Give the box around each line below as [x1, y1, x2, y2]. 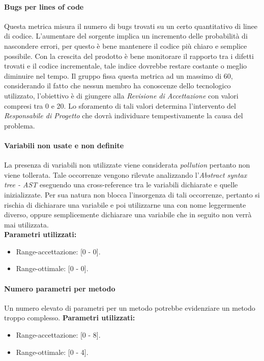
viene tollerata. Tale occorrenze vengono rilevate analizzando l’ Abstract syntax [4, 169, 247, 180]
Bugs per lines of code [4, 1, 84, 12]
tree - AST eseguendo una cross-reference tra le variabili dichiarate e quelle [4, 179, 238, 190]
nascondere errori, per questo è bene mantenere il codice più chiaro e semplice [4, 40, 247, 51]
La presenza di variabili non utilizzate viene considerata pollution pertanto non [4, 159, 250, 170]
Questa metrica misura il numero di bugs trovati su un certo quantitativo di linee [4, 20, 257, 31]
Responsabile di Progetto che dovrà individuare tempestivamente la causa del [4, 110, 243, 121]
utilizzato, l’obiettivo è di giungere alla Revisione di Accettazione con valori [4, 90, 239, 101]
